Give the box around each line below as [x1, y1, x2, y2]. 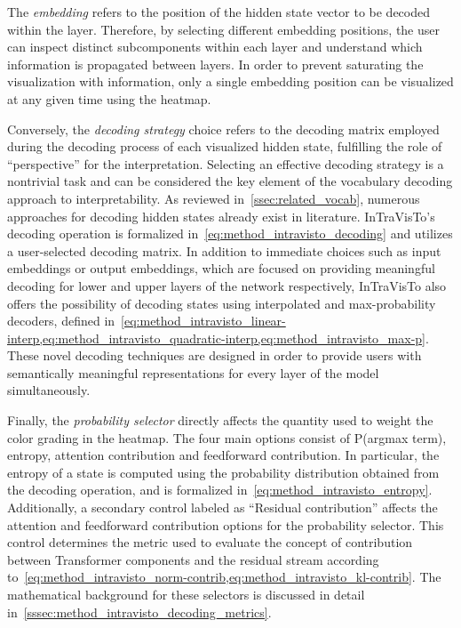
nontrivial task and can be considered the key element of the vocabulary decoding [7, 172, 453, 190]
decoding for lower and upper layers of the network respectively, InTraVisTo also [7, 276, 447, 294]
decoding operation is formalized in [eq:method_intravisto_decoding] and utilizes [7, 224, 453, 243]
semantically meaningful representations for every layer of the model [7, 363, 379, 382]
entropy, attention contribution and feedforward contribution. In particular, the [7, 446, 440, 464]
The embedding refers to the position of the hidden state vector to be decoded [7, 3, 430, 20]
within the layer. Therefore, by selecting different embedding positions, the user [7, 20, 441, 38]
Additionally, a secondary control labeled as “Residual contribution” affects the [7, 498, 438, 517]
